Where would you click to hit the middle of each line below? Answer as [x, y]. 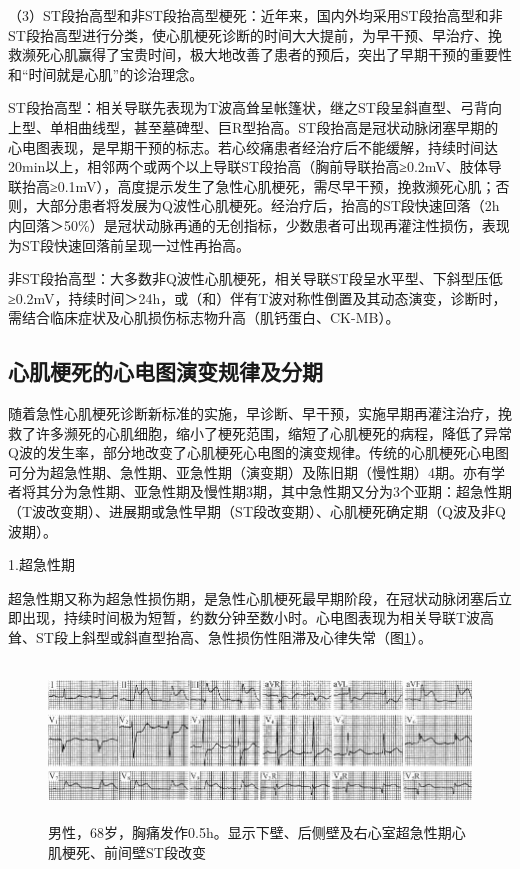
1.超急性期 [41, 564]
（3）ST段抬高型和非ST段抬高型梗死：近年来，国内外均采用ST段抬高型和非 [255, 15]
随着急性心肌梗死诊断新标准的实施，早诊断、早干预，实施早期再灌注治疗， [253, 413]
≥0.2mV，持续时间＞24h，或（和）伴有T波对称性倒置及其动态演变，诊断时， [257, 297]
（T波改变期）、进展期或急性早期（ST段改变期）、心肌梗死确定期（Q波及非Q [257, 511]
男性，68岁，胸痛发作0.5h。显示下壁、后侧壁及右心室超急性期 [250, 832]
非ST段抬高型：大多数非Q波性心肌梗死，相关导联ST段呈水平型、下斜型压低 [255, 278]
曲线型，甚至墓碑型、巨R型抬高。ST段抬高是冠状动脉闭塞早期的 [288, 126]
